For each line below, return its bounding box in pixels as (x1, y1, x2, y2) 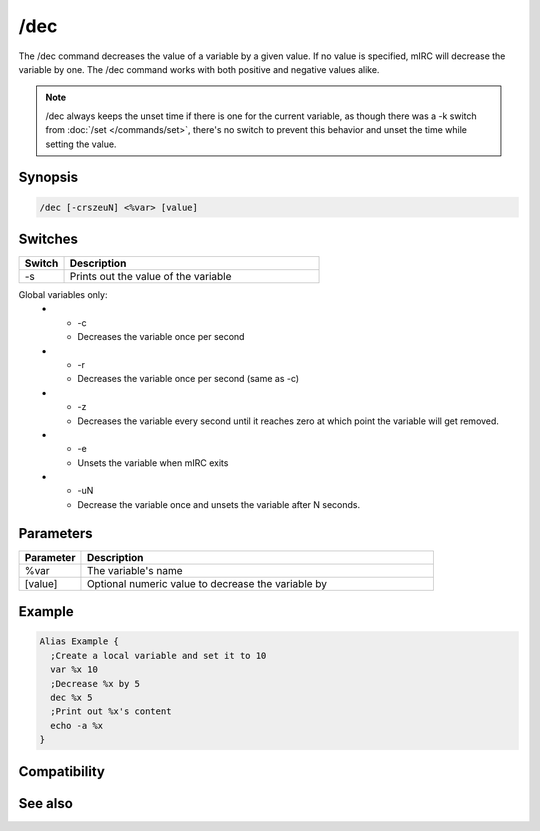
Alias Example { (39, 636, 120, 647)
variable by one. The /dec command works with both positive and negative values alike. (18, 63, 380, 75)
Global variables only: (18, 289, 108, 300)
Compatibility (18, 763, 105, 780)
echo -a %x (50, 720, 104, 731)
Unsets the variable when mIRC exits (77, 456, 229, 469)
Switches (18, 230, 79, 247)
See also (18, 795, 74, 812)
